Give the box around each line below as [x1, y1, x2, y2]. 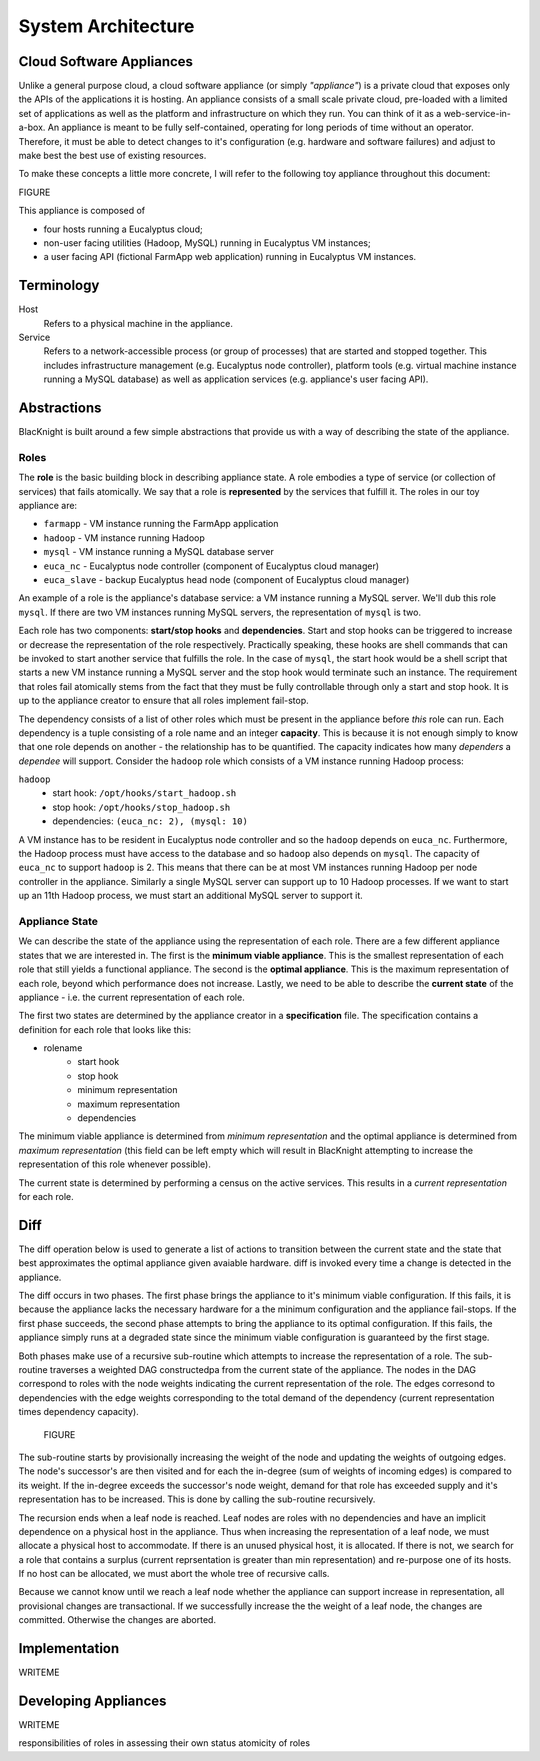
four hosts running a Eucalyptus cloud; [43, 223, 204, 235]
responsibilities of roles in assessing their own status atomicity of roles [18, 1737, 310, 1749]
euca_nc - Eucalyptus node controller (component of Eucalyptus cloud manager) [43, 560, 380, 572]
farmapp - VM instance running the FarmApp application [43, 518, 279, 530]
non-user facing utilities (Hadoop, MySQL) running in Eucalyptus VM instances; [43, 236, 371, 249]
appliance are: [18, 500, 78, 512]
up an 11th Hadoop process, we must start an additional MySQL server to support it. [18, 890, 364, 902]
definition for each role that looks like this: [18, 1023, 192, 1035]
